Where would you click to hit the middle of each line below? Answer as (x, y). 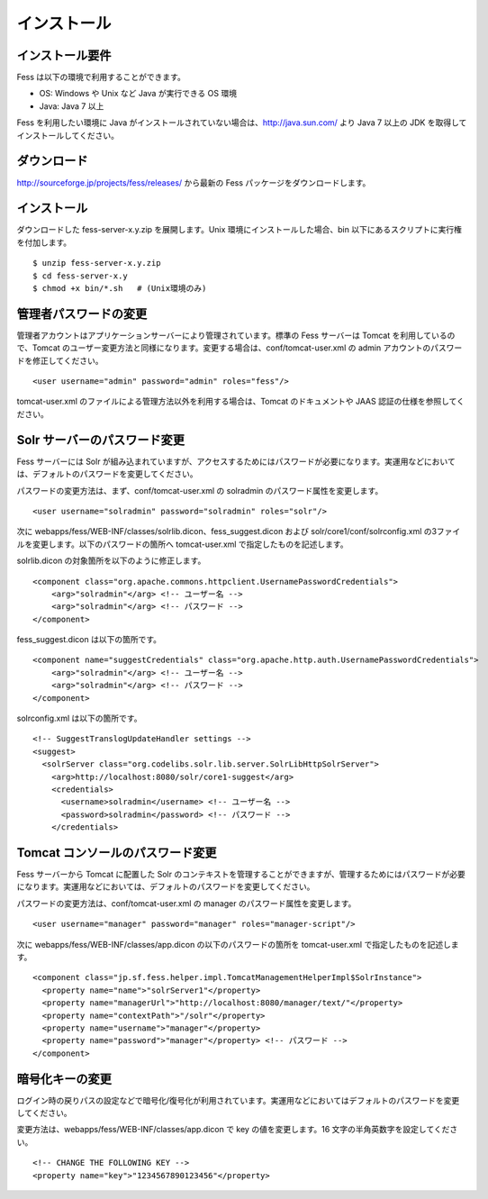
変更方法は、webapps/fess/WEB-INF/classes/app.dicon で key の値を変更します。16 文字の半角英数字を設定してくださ (237, 1130)
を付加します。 (44, 242)
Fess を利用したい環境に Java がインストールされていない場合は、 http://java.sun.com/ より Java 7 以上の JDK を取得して (242, 123)
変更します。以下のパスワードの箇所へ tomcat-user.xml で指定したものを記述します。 (190, 544)
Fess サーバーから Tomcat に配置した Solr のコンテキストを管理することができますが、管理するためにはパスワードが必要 (241, 875)
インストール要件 (64, 55)
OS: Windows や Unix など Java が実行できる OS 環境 (138, 94)
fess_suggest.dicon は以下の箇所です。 (89, 640)
